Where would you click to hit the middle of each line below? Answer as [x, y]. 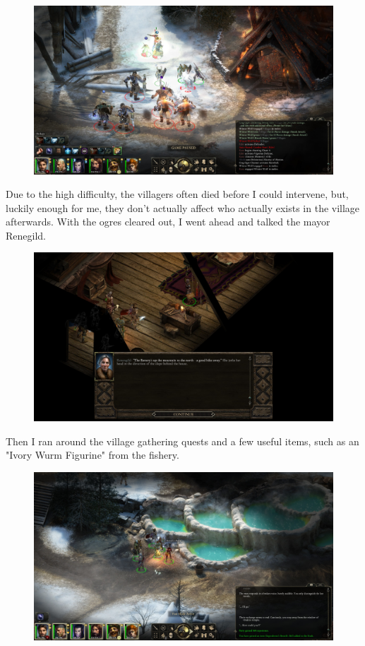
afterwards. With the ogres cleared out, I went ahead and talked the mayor [168, 222]
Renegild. [26, 235]
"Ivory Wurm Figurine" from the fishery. [92, 455]
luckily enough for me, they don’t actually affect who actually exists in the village [183, 207]
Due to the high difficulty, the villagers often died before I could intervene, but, [177, 194]
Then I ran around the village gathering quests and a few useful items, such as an [182, 441]
